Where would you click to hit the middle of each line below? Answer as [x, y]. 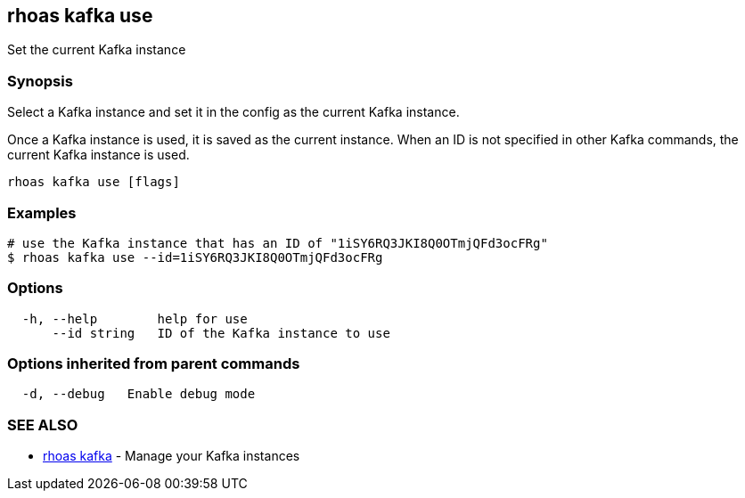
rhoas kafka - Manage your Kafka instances [172, 456]
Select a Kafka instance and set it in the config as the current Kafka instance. [233, 112]
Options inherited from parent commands [154, 364]
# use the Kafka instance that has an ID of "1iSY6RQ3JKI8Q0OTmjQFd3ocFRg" [278, 243]
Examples [42, 212]
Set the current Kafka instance [97, 50]
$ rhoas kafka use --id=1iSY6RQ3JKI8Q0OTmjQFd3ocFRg [195, 257]
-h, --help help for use [135, 318]
